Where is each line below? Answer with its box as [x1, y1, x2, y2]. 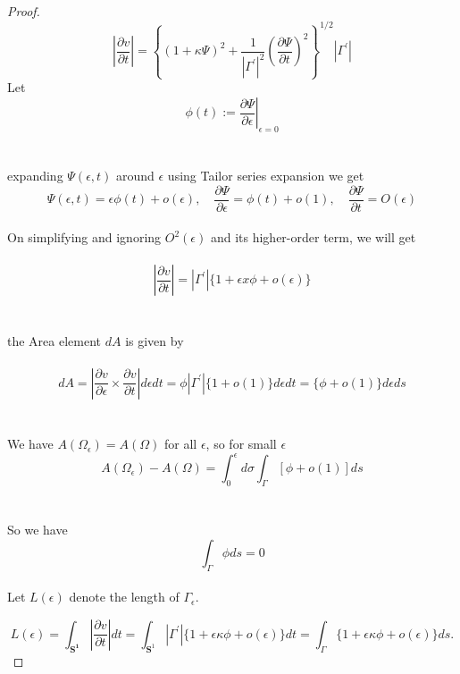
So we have [7, 520, 68, 539]
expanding [7, 166, 63, 185]
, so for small [205, 434, 277, 453]
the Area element [7, 331, 102, 350]
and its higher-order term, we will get [210, 228, 416, 247]
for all [164, 434, 197, 453]
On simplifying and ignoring [7, 228, 162, 247]
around [116, 166, 155, 185]
